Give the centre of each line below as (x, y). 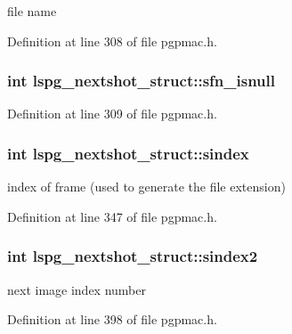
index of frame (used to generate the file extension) (146, 187)
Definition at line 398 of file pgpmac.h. (112, 319)
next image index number (77, 289)
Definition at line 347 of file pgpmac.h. (112, 216)
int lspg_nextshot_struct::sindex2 (133, 256)
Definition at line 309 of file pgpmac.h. (112, 114)
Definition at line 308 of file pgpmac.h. (112, 41)
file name (32, 11)
